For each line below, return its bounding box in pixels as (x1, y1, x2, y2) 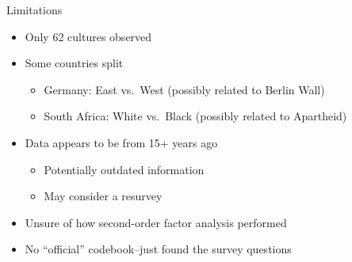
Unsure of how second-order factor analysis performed (25, 214, 287, 230)
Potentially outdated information (44, 161, 205, 177)
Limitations (6, 2, 63, 17)
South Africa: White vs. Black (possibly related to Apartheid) (44, 108, 347, 124)
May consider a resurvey (44, 188, 163, 204)
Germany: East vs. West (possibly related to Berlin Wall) (44, 81, 325, 97)
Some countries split (25, 55, 124, 71)
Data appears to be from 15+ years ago (25, 134, 218, 150)
